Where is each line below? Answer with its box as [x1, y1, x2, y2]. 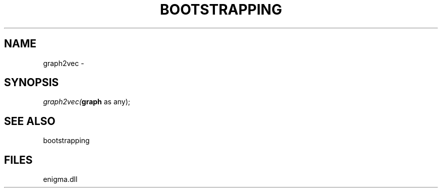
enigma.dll [43, 175, 78, 184]
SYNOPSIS [4, 76, 59, 89]
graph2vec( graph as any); [43, 97, 131, 106]
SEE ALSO [4, 114, 56, 127]
